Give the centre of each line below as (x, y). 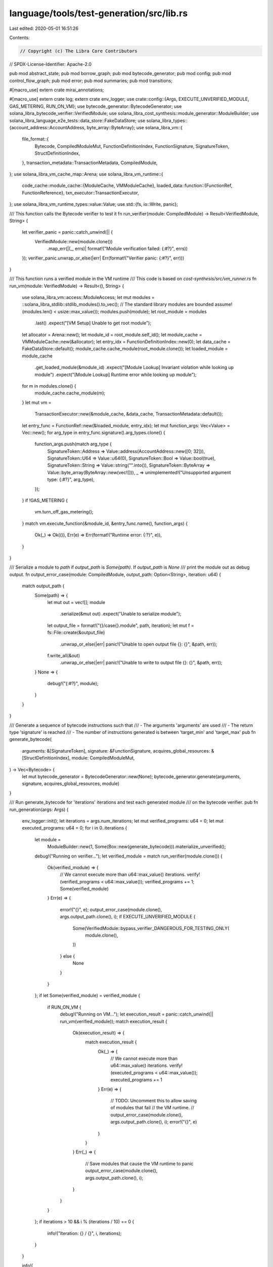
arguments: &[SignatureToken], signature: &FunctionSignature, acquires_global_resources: (116, 751)
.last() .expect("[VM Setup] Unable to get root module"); (93, 323)
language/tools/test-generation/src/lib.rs (99, 13)
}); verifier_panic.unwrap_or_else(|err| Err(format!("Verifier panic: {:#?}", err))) (103, 258)
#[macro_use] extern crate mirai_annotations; (57, 90)
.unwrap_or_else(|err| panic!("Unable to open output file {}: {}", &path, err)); (139, 644)
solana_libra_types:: (167, 120)
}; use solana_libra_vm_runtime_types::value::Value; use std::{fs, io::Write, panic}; (94, 204)
